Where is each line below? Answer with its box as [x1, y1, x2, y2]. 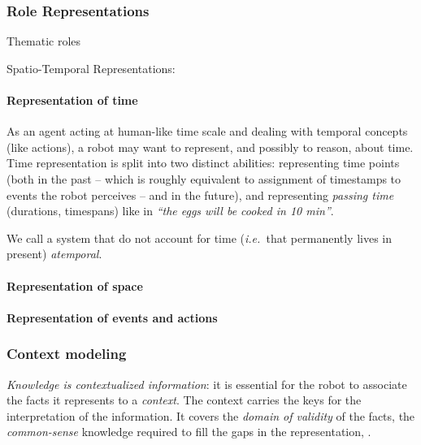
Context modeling [7, 343, 127, 364]
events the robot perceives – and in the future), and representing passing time [7, 186, 394, 203]
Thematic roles [7, 32, 81, 50]
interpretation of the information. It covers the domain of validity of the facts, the [7, 407, 415, 424]
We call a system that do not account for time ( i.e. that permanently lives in [7, 229, 393, 246]
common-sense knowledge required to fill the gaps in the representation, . [7, 423, 371, 440]
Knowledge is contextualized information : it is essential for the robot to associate [7, 375, 407, 392]
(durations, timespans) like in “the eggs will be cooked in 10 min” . [7, 202, 334, 219]
